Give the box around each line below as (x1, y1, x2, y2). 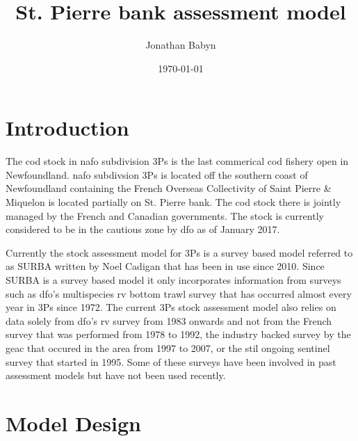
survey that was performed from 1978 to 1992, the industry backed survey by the (6, 327, 351, 342)
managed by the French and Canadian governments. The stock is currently (6, 208, 324, 223)
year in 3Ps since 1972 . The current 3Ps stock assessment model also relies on (6, 300, 336, 314)
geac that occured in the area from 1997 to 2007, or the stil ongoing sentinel (6, 340, 330, 355)
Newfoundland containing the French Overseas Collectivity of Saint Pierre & (6, 181, 332, 195)
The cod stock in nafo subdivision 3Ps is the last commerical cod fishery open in (6, 154, 349, 168)
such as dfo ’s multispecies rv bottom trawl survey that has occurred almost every (6, 286, 352, 300)
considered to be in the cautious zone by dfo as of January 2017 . (6, 222, 280, 236)
